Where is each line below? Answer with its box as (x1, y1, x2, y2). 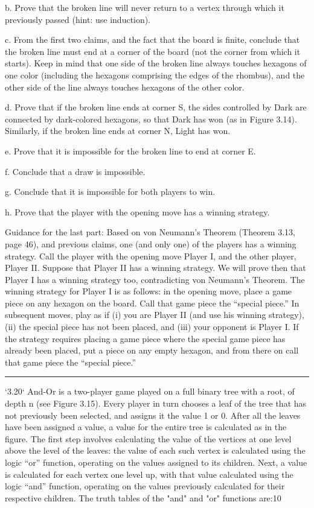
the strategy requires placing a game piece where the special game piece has (5, 332, 286, 344)
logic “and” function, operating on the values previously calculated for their (5, 480, 285, 492)
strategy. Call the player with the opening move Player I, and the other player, (5, 249, 296, 262)
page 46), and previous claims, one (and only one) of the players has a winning (5, 237, 296, 250)
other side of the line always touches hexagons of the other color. (5, 80, 245, 93)
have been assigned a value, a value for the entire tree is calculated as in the (5, 421, 287, 433)
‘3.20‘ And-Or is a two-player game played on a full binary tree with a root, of (5, 385, 295, 398)
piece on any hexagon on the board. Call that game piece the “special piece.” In (5, 296, 300, 309)
